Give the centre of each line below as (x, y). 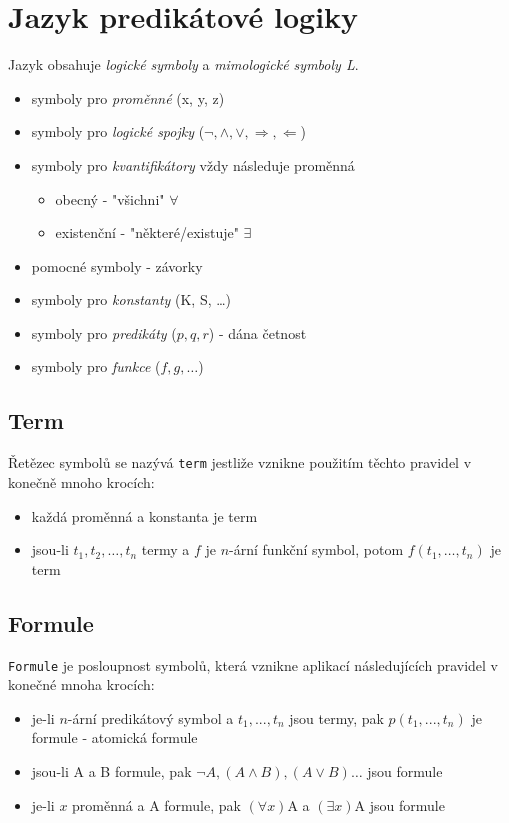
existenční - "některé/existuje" (147, 232)
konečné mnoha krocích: (81, 684)
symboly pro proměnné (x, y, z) (128, 97)
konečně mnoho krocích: (81, 481)
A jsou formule (399, 804)
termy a (165, 549)
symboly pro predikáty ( (104, 332)
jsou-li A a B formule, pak (111, 770)
